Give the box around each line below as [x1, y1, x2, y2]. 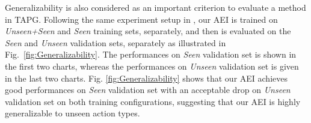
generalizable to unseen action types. [5, 107, 140, 119]
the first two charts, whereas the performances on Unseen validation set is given [5, 59, 299, 72]
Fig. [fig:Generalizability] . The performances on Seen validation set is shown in [5, 48, 297, 61]
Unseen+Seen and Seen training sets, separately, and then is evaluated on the [5, 25, 291, 37]
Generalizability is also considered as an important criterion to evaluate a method [5, 1, 306, 13]
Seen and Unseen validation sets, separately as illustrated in [5, 36, 226, 49]
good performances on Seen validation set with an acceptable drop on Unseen [5, 83, 291, 96]
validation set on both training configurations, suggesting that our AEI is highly [5, 95, 301, 107]
